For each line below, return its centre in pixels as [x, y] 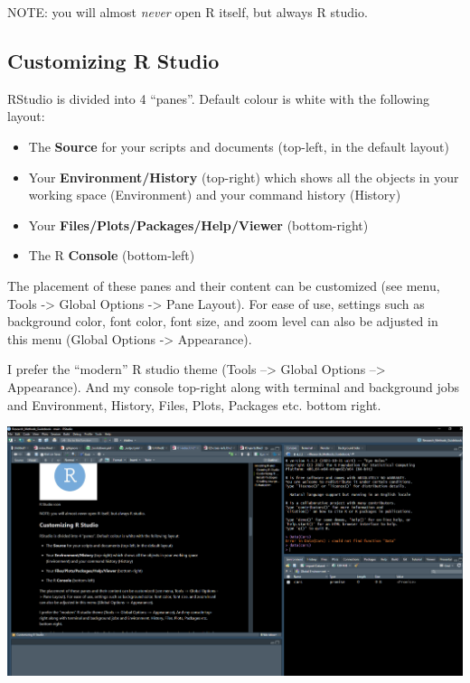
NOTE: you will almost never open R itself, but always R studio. [188, 12]
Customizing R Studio [113, 60]
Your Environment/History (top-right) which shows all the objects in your [244, 177]
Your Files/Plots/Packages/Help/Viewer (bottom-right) [198, 225]
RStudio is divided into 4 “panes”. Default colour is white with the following [218, 98]
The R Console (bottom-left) [112, 255]
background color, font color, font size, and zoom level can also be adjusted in [223, 321]
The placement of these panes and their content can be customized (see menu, [224, 285]
